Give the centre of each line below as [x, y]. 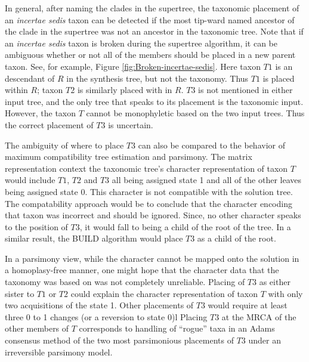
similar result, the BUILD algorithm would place [94, 238]
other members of [37, 328]
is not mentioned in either [245, 90]
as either [275, 282]
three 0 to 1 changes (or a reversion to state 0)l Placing [106, 316]
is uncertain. [131, 124]
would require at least [248, 305]
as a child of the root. [237, 238]
